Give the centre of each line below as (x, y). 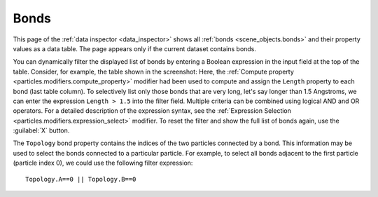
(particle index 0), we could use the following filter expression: (103, 163)
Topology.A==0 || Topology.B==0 (81, 179)
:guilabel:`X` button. (41, 130)
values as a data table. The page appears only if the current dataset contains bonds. (135, 48)
